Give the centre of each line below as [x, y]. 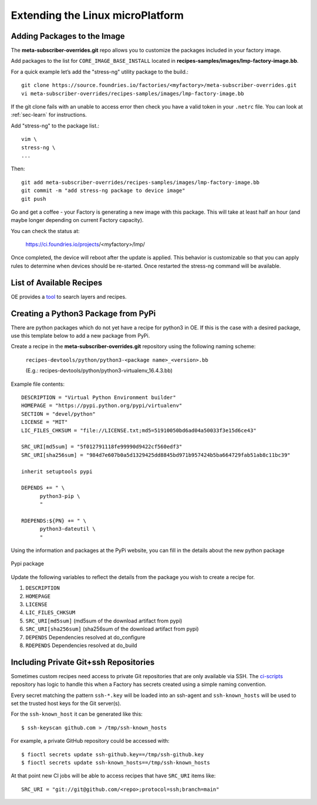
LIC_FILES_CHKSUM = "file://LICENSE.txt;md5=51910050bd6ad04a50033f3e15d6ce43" [139, 430]
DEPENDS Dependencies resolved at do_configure [85, 637]
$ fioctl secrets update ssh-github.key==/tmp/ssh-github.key [113, 754]
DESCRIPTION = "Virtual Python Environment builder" [99, 398]
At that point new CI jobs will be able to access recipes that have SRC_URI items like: [113, 776]
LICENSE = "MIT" [45, 422]
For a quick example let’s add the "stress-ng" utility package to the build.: [100, 72]
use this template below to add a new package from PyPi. [80, 336]
